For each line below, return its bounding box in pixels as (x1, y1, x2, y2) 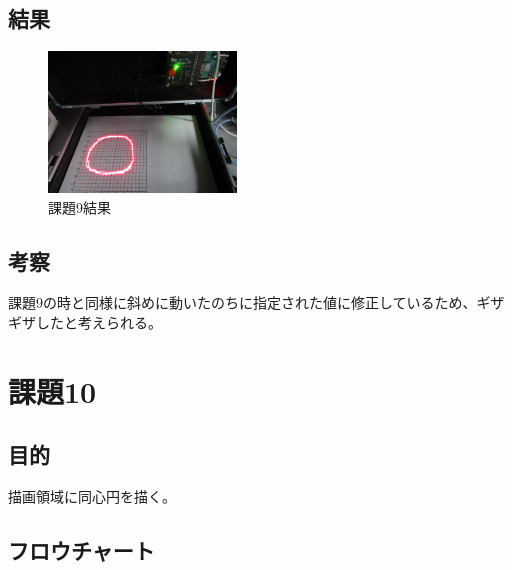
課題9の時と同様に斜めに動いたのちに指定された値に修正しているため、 (8, 292, 477, 313)
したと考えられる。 (35, 311, 162, 332)
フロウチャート (8, 535, 155, 566)
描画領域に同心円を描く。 (8, 486, 176, 507)
